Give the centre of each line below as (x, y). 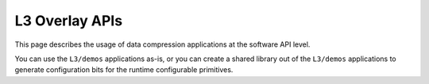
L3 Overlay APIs (69, 21)
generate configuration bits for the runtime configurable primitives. (124, 70)
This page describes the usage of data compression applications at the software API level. (162, 44)
